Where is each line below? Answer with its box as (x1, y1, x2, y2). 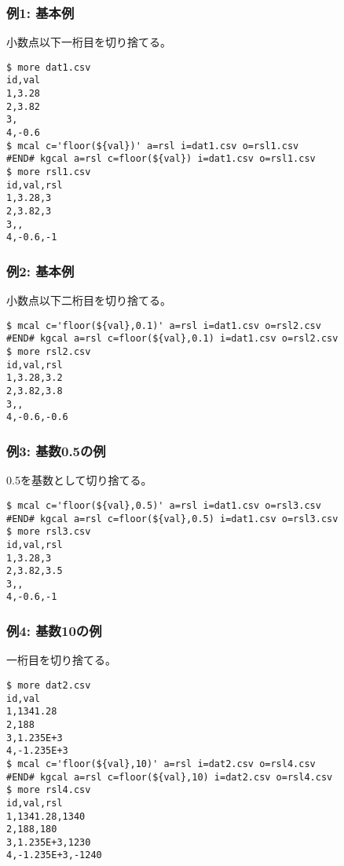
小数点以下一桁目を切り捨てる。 (6, 34, 171, 50)
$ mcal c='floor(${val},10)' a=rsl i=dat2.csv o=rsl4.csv (6, 758, 316, 769)
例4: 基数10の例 (6, 621, 102, 641)
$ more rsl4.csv (6, 784, 91, 796)
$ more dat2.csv (6, 679, 91, 691)
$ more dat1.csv (6, 61, 91, 73)
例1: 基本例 (6, 2, 75, 22)
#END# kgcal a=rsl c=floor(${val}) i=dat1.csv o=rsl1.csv (6, 153, 316, 165)
